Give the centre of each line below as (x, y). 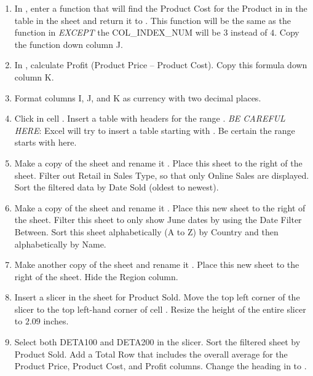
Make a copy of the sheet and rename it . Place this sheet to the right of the (158, 163)
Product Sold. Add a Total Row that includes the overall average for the (151, 354)
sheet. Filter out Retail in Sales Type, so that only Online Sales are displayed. (162, 175)
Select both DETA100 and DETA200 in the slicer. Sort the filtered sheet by (157, 342)
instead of (249, 32)
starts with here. (46, 142)
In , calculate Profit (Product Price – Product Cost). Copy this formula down (161, 65)
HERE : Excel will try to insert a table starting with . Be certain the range (155, 130)
